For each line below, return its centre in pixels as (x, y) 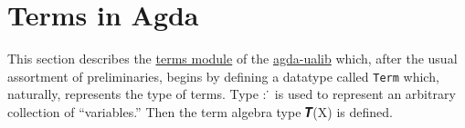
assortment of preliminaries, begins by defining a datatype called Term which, (223, 76)
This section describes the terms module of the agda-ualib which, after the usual (232, 59)
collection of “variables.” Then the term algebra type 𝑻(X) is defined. (200, 111)
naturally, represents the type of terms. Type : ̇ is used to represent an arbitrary (232, 94)
